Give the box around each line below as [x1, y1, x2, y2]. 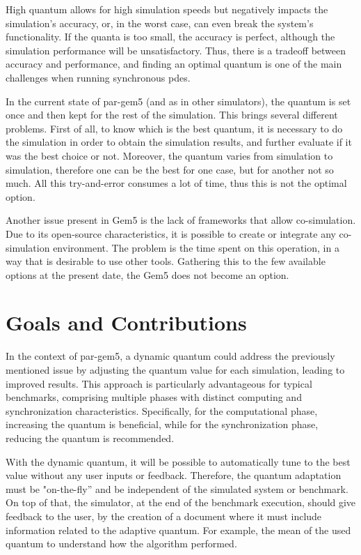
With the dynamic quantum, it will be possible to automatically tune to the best [6, 454, 351, 469]
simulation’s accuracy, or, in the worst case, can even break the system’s [6, 15, 314, 30]
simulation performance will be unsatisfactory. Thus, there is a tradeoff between [6, 43, 346, 57]
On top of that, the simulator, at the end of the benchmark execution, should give [6, 495, 356, 510]
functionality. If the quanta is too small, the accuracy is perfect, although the [6, 29, 335, 44]
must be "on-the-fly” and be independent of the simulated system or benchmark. [6, 481, 348, 496]
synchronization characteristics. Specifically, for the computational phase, [6, 403, 318, 418]
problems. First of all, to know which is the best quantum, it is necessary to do [6, 121, 343, 135]
